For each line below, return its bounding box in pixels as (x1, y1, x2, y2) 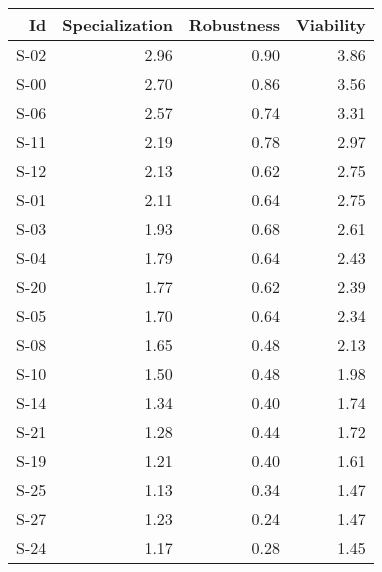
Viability (295, 13, 366, 36)
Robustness (188, 13, 280, 36)
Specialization (62, 13, 173, 36)
